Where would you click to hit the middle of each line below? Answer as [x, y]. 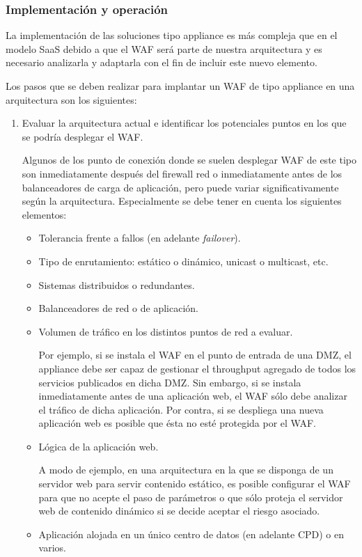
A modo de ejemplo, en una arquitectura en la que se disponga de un [186, 470]
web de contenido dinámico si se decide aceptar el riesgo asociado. [179, 511]
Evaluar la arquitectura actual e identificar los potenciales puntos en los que [184, 123]
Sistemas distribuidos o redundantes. [117, 284]
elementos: [44, 214]
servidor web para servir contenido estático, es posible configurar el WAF [195, 484]
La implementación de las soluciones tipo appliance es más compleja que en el [172, 35]
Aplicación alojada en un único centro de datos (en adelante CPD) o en [191, 534]
